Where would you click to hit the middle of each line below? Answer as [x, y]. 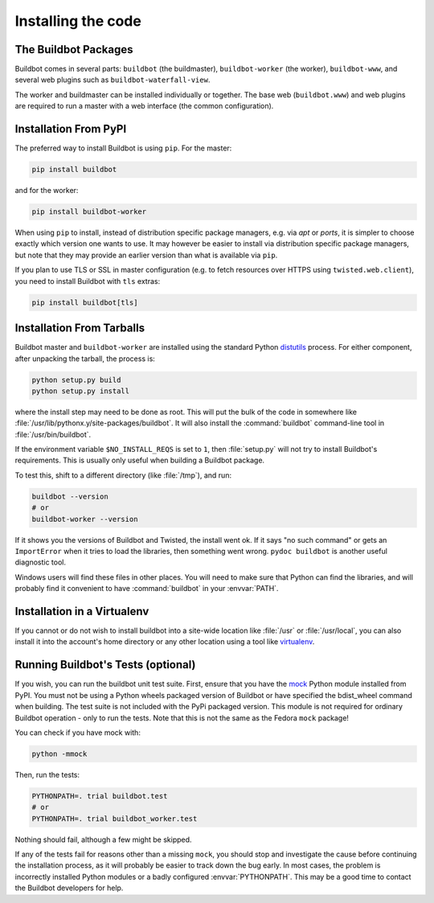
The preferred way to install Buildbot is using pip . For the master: [123, 148]
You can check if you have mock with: [78, 733]
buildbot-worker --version [85, 519]
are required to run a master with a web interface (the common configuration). [144, 106]
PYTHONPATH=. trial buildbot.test [100, 796]
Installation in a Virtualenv [82, 611]
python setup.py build [76, 380]
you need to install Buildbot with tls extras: [88, 281]
